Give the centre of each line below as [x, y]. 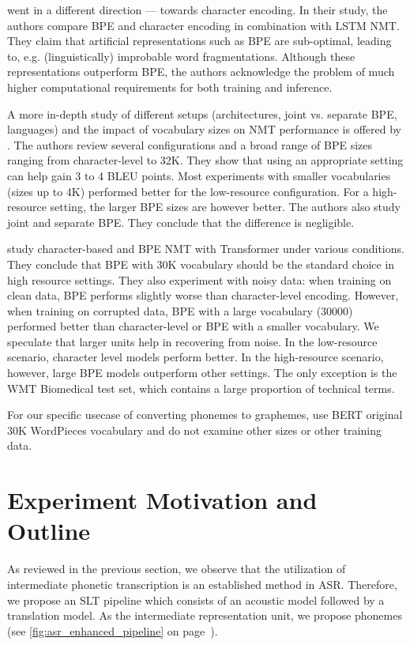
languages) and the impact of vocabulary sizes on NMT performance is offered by [204, 129]
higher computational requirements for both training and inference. [170, 87]
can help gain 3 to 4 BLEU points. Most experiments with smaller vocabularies [199, 175]
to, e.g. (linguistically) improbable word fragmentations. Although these [181, 56]
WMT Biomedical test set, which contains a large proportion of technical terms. [201, 388]
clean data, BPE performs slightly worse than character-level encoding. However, [203, 295]
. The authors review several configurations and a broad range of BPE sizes [190, 144]
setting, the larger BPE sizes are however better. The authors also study [225, 207]
